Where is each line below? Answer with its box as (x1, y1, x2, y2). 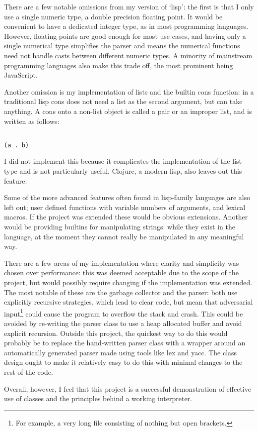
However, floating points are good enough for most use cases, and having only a (4, 30, 246, 41)
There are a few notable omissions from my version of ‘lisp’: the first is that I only (4, 1, 254, 11)
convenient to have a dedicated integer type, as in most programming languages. (4, 21, 249, 31)
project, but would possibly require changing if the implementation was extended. (4, 277, 253, 287)
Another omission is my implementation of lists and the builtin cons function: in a (4, 86, 254, 97)
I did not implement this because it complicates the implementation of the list (4, 156, 242, 166)
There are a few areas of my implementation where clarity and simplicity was (4, 257, 239, 268)
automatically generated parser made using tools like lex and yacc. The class (4, 347, 237, 357)
